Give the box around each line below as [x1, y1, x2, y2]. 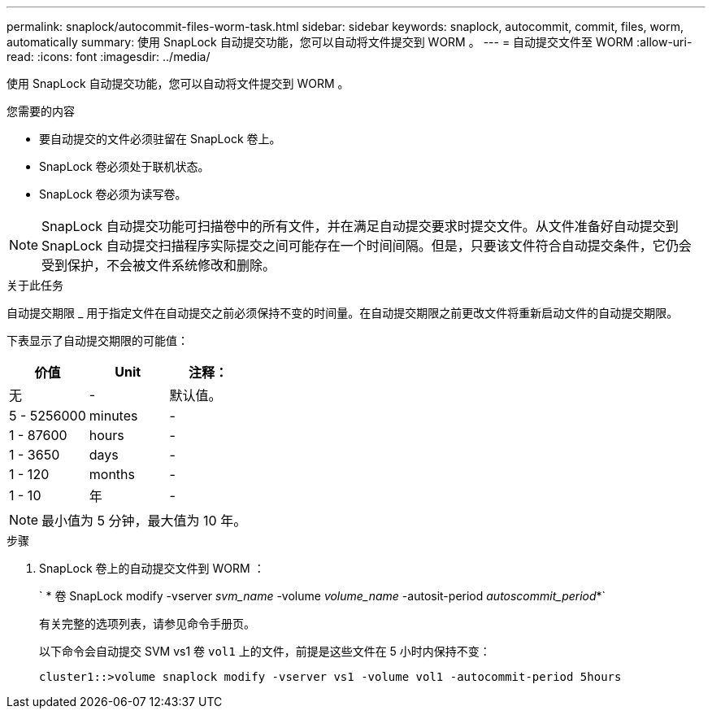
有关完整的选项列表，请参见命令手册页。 [39, 617, 255, 630]
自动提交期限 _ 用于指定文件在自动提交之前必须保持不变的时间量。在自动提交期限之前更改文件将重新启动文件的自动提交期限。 [7, 306, 679, 320]
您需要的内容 [7, 104, 75, 118]
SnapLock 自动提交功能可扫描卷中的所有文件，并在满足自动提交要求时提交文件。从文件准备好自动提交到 [41, 218, 679, 234]
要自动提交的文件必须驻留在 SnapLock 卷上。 [39, 132, 281, 146]
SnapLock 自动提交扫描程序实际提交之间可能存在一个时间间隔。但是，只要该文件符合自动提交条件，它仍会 [41, 238, 692, 254]
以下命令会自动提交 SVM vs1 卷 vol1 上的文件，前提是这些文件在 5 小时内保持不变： [39, 644, 491, 658]
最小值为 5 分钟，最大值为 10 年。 [41, 512, 247, 529]
